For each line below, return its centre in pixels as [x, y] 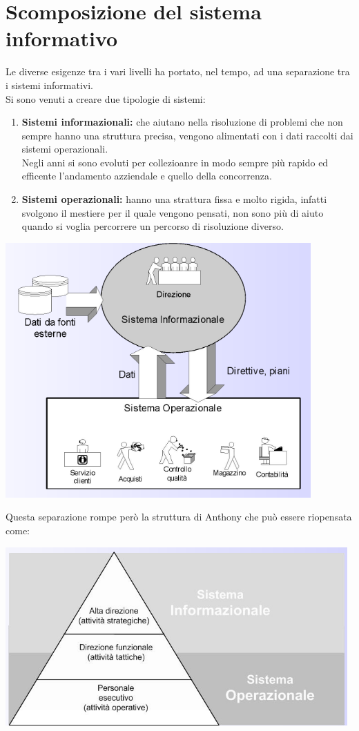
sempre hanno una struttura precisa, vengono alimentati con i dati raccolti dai [187, 135]
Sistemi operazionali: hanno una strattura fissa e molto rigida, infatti [174, 199]
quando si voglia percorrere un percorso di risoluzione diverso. [153, 226]
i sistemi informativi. [49, 85]
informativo [62, 38]
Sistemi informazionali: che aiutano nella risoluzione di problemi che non [182, 122]
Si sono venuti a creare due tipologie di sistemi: [106, 98]
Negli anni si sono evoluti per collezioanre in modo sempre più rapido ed [175, 162]
